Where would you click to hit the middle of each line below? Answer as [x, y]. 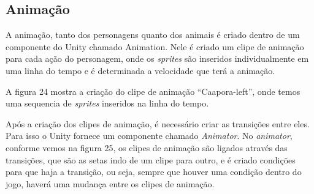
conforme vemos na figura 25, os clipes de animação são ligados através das [147, 147]
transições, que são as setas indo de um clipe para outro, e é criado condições [151, 159]
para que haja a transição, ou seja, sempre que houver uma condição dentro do [154, 172]
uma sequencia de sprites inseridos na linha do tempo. [107, 103]
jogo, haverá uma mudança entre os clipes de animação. [110, 183]
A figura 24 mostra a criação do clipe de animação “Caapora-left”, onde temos [153, 91]
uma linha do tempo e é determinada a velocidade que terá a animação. [140, 70]
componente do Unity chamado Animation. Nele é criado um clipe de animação [155, 46]
